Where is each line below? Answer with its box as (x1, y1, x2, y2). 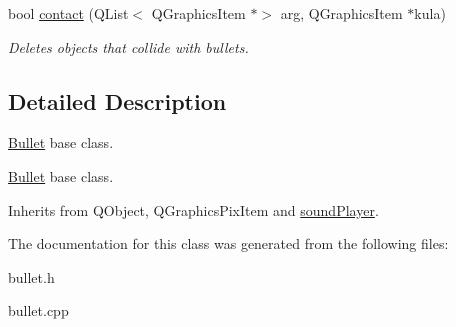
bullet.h (8, 266, 55, 287)
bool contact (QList (8, 3, 129, 23)
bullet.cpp (8, 300, 69, 321)
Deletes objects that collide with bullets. (8, 36, 249, 57)
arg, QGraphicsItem (280, 3, 403, 23)
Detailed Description (8, 85, 227, 116)
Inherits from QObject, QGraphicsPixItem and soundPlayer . (8, 199, 379, 220)
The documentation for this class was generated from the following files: (8, 233, 449, 254)
